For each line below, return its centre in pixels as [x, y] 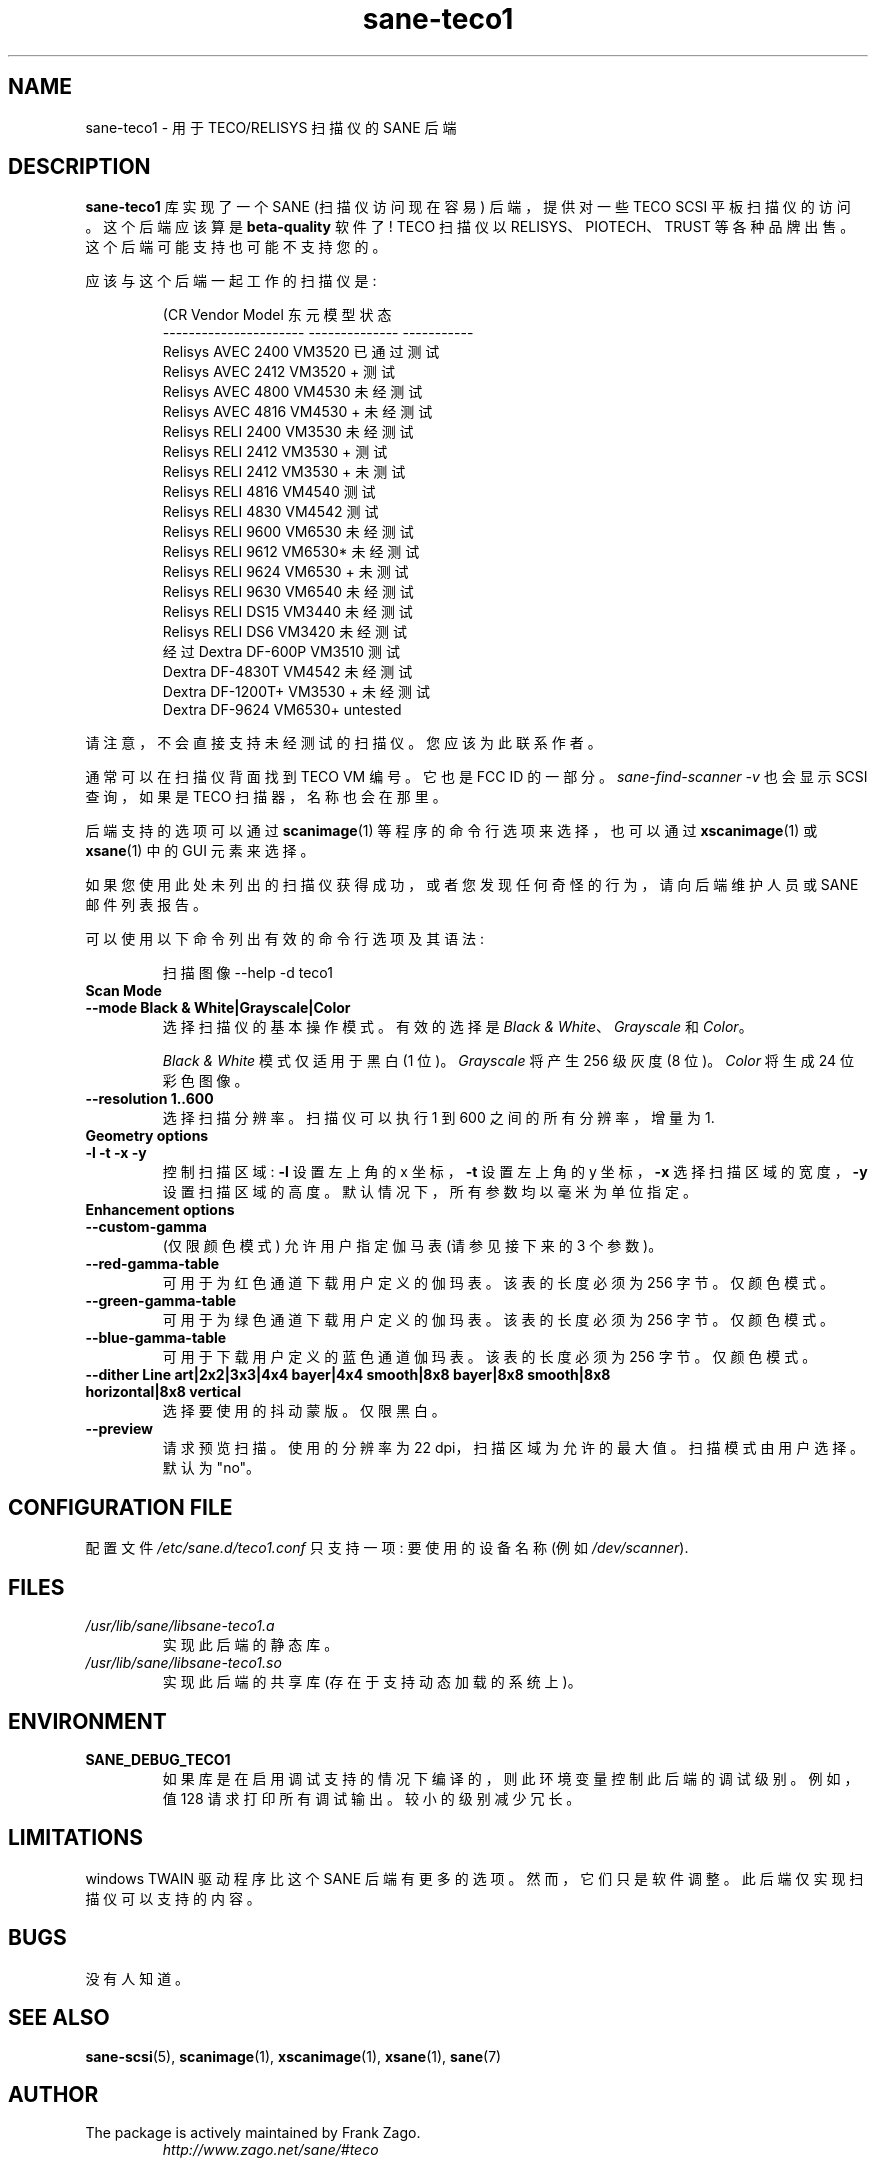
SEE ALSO [59, 2018]
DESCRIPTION [79, 167]
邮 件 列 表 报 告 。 [146, 905]
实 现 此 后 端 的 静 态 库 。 [250, 1645]
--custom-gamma [146, 1227]
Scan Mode [123, 991]
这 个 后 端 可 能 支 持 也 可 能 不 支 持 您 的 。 [236, 247]
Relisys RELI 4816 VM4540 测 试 [269, 492]
